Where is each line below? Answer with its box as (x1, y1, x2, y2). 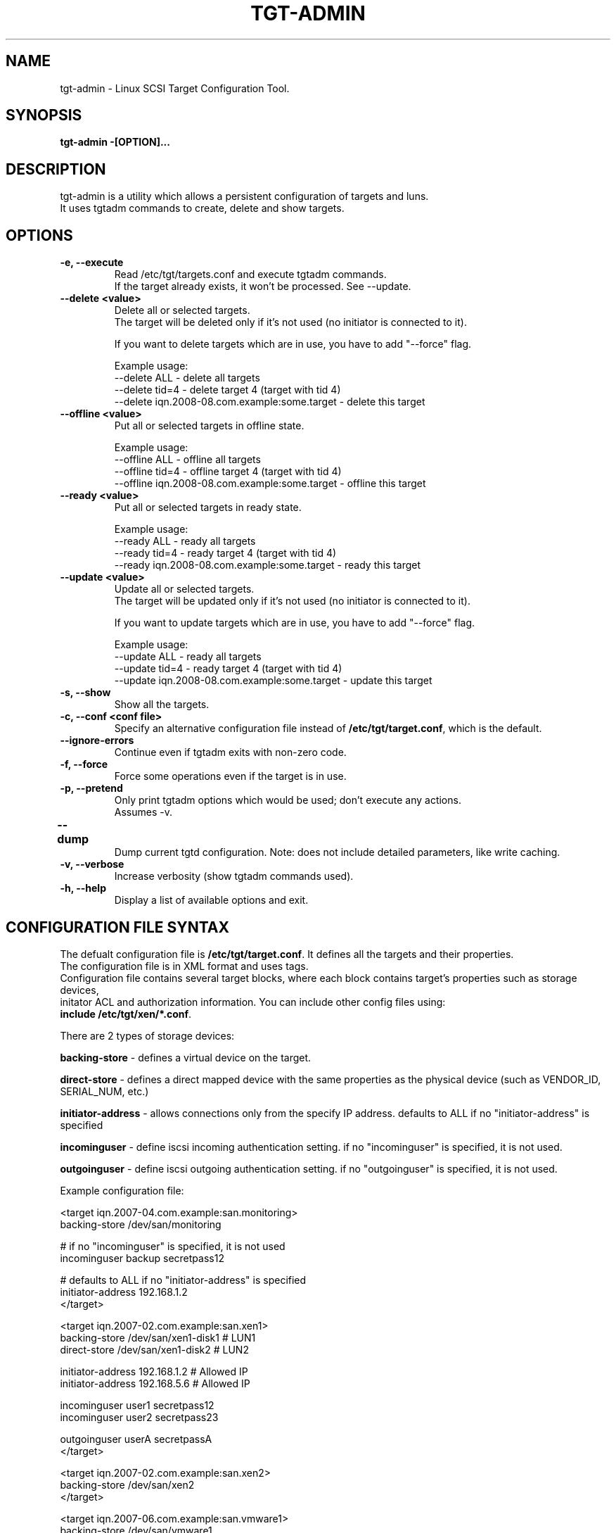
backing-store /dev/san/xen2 (60, 1478, 195, 1491)
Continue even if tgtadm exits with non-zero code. (114, 746, 347, 759)
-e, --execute (60, 256, 124, 269)
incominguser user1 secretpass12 (60, 1399, 214, 1411)
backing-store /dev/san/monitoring (60, 1218, 222, 1230)
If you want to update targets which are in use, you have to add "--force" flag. (114, 617, 475, 629)
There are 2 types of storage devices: (60, 1029, 235, 1042)
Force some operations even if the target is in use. (114, 770, 347, 783)
